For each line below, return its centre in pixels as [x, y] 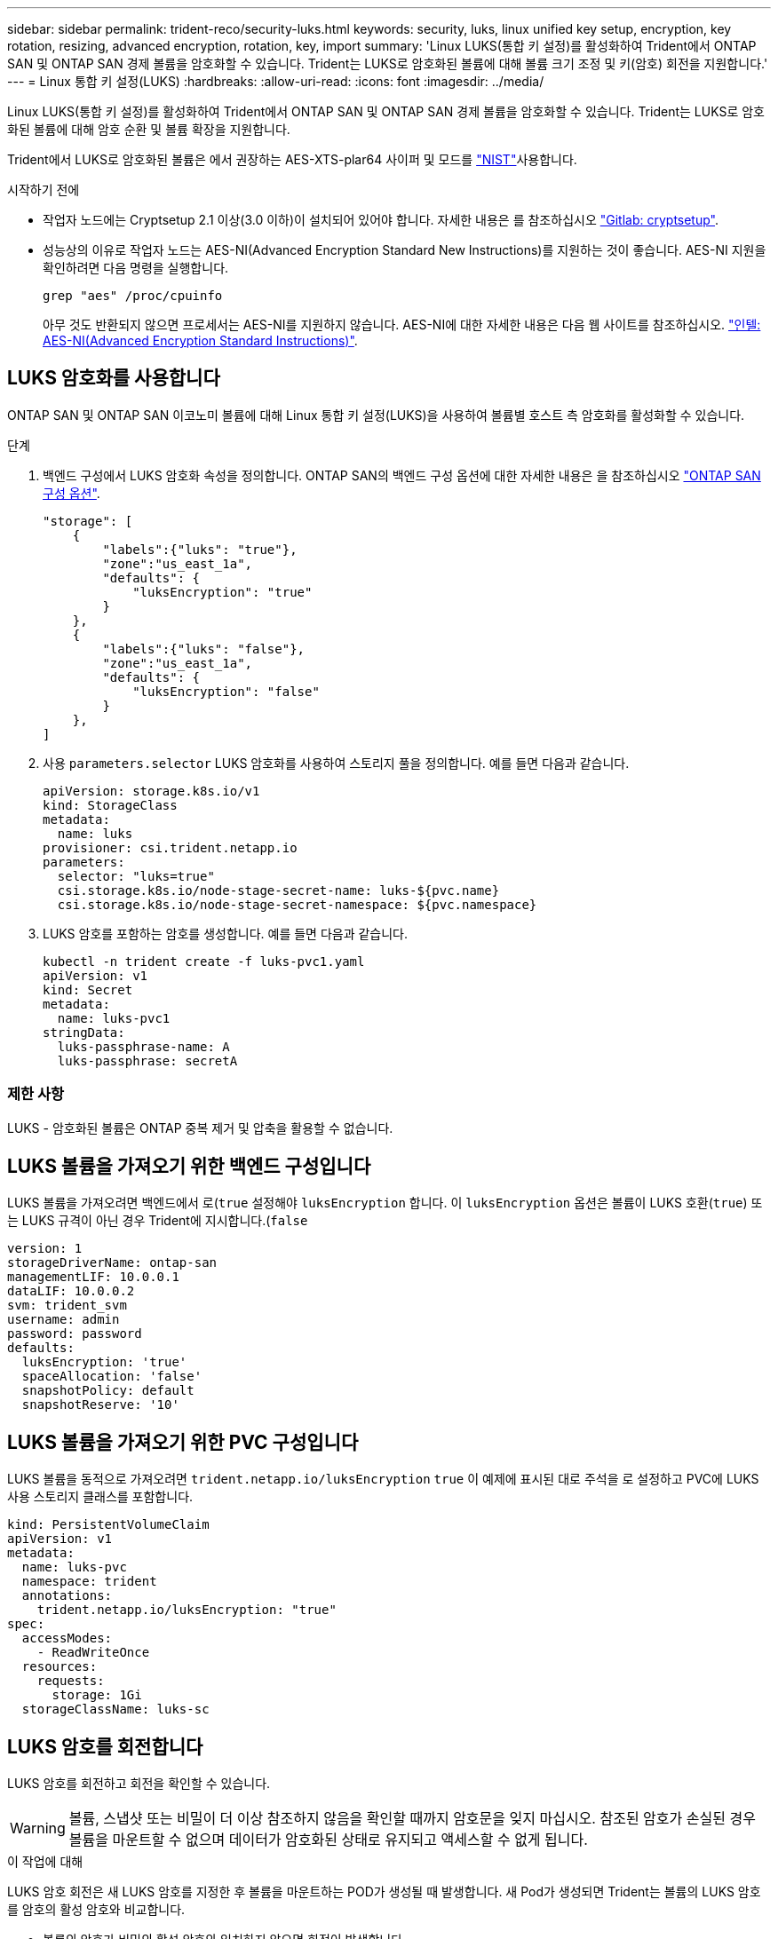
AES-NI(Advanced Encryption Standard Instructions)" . [200, 340]
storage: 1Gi [97, 1695]
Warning [38, 1828]
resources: [60, 1667]
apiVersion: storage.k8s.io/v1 [151, 791]
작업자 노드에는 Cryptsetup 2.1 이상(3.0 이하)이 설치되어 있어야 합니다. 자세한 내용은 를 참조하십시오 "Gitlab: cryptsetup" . [381, 220]
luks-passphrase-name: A [143, 1046]
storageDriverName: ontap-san [112, 1263]
